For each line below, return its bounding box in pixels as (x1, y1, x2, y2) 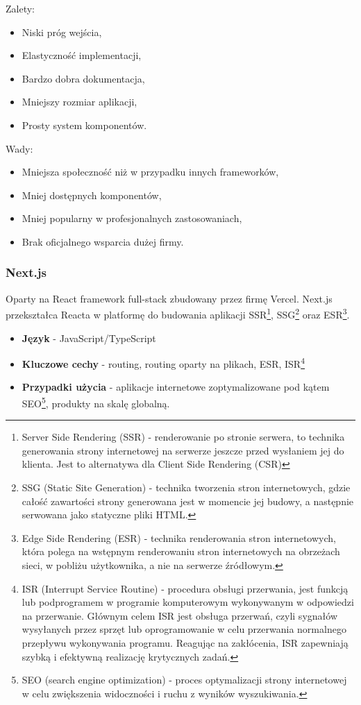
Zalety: (6, 1, 35, 15)
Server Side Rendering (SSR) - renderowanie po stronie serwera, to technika (22, 430, 345, 444)
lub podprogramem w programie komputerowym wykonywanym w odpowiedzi (22, 595, 354, 609)
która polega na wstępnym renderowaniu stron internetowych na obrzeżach (22, 544, 340, 559)
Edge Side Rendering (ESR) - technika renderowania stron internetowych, (22, 530, 336, 545)
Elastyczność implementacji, (22, 48, 142, 62)
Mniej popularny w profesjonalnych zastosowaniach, (22, 211, 242, 226)
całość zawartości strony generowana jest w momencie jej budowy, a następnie (22, 493, 354, 508)
